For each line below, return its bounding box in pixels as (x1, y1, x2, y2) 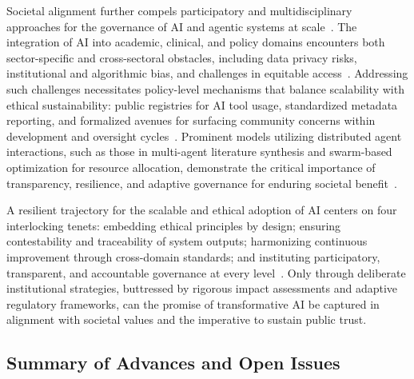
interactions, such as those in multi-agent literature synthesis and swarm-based (6, 143, 392, 160)
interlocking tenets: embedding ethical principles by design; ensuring (6, 217, 341, 233)
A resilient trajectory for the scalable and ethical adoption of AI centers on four (6, 201, 397, 218)
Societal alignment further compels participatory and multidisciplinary (6, 2, 352, 18)
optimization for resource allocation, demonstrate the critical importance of (6, 158, 376, 175)
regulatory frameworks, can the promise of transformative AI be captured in (6, 295, 380, 312)
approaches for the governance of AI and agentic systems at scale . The (6, 18, 357, 34)
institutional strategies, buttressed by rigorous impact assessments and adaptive (6, 280, 398, 297)
